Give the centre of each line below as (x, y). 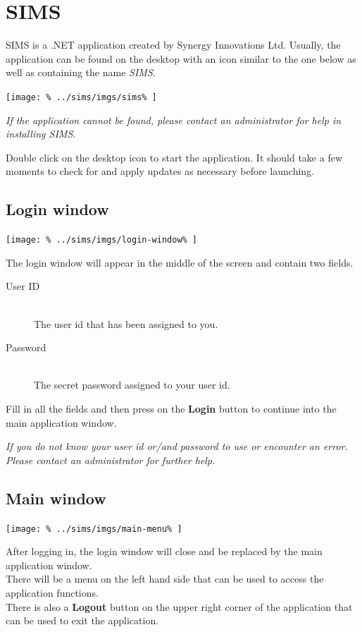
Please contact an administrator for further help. (111, 460)
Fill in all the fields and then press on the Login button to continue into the (171, 408)
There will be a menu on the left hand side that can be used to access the (165, 579)
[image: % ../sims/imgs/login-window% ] (102, 240)
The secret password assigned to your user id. (132, 385)
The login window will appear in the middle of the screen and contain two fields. (180, 262)
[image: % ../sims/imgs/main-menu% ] (94, 529)
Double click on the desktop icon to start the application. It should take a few (174, 157)
